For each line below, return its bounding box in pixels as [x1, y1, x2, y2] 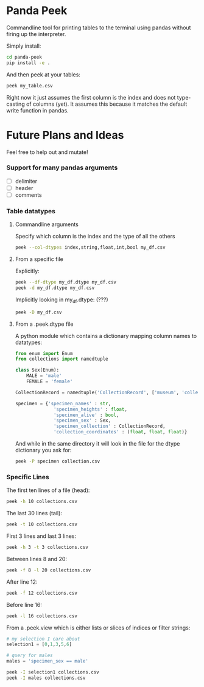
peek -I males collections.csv [6, 675, 86, 681]
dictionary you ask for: [15, 447, 72, 454]
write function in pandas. [6, 106, 69, 114]
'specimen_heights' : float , [54, 406, 128, 413]
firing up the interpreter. [6, 30, 66, 37]
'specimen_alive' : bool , [54, 412, 119, 418]
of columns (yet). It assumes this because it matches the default [26, 100, 188, 108]
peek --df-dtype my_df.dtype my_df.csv [15, 279, 117, 285]
